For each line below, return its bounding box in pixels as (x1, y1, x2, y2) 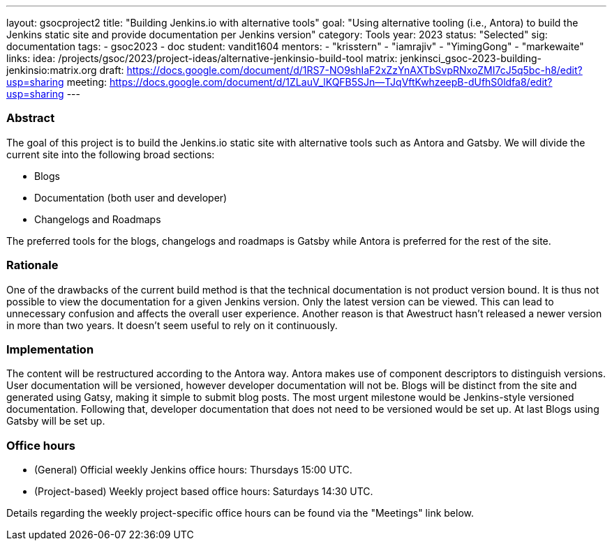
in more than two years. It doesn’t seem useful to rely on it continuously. (6, 319, 338, 331)
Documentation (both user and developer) (34, 191, 227, 204)
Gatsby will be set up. (6, 415, 105, 427)
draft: (99, 64, 124, 76)
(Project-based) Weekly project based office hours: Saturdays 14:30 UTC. (34, 485, 373, 497)
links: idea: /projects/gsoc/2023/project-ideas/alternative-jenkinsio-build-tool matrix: (6, 52, 398, 64)
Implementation (6, 342, 94, 356)
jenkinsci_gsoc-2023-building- (400, 52, 542, 64)
